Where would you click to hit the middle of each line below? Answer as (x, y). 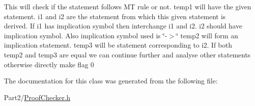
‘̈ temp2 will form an (207, 35)
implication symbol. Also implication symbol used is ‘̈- (86, 35)
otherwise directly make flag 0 (49, 64)
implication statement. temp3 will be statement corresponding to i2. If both (118, 45)
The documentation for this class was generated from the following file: (111, 81)
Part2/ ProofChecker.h (37, 97)
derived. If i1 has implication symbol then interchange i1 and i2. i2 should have (123, 26)
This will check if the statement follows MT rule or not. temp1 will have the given (128, 6)
